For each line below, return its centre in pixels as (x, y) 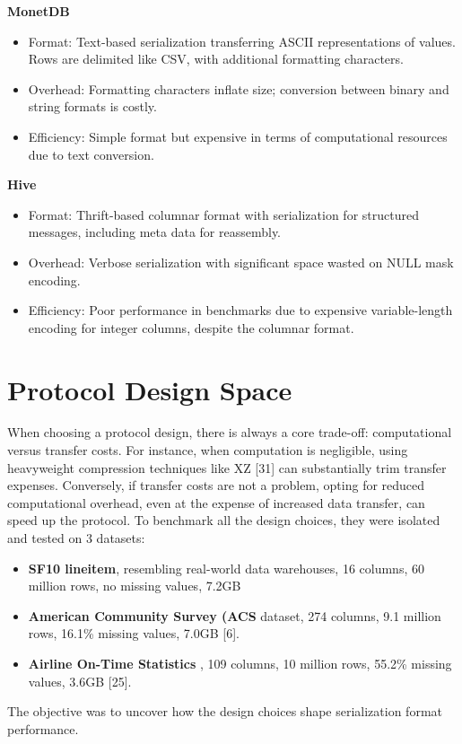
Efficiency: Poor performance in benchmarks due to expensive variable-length (240, 310)
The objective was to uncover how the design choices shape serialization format (225, 711)
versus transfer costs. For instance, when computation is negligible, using (208, 450)
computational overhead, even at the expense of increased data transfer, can (216, 502)
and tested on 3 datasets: (76, 538)
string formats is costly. (92, 106)
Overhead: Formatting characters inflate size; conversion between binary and (239, 88)
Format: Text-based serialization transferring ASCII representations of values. (242, 41)
